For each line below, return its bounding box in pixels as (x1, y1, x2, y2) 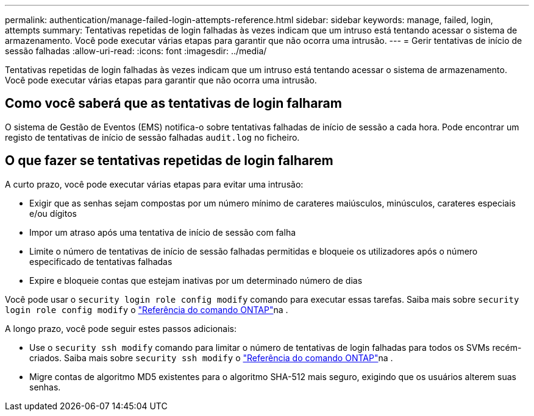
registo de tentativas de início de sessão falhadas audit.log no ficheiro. (5, 132, 300, 143)
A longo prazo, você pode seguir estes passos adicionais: (5, 323, 237, 334)
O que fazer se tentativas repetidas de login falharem (5, 153, 333, 169)
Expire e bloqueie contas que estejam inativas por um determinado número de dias (29, 275, 363, 286)
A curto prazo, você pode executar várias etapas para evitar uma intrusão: (5, 178, 304, 189)
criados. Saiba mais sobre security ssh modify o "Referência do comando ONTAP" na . (29, 352, 393, 363)
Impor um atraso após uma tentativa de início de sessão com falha (29, 227, 296, 238)
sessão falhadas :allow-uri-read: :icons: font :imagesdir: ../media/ (5, 46, 267, 56)
